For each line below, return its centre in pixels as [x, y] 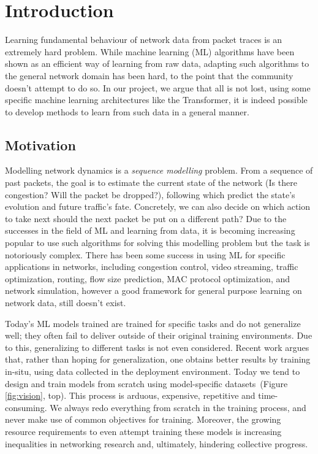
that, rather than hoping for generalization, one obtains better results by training [158, 359]
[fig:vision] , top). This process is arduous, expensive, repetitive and [130, 395]
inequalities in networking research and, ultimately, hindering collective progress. [157, 443]
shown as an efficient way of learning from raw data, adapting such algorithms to [157, 63]
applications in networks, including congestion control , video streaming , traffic [152, 267]
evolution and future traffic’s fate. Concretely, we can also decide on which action [158, 206]
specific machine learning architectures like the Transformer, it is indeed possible [156, 100]
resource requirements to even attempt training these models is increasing [143, 431]
